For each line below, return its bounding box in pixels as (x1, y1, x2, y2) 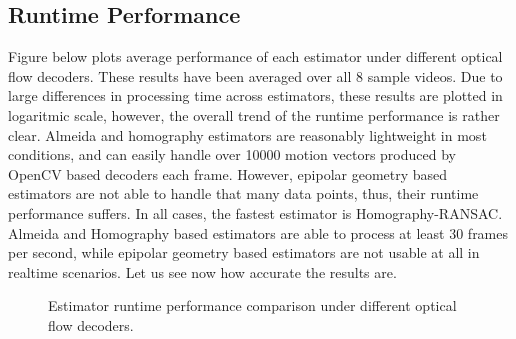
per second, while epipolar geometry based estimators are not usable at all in (8, 242, 480, 263)
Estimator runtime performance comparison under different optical (48, 295, 457, 316)
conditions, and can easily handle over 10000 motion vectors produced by (8, 144, 456, 165)
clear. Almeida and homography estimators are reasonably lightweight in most (8, 124, 487, 145)
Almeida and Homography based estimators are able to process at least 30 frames (8, 222, 509, 243)
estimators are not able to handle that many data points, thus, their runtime (8, 183, 479, 204)
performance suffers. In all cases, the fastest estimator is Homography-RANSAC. (8, 202, 503, 223)
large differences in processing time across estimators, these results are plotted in (8, 85, 503, 106)
